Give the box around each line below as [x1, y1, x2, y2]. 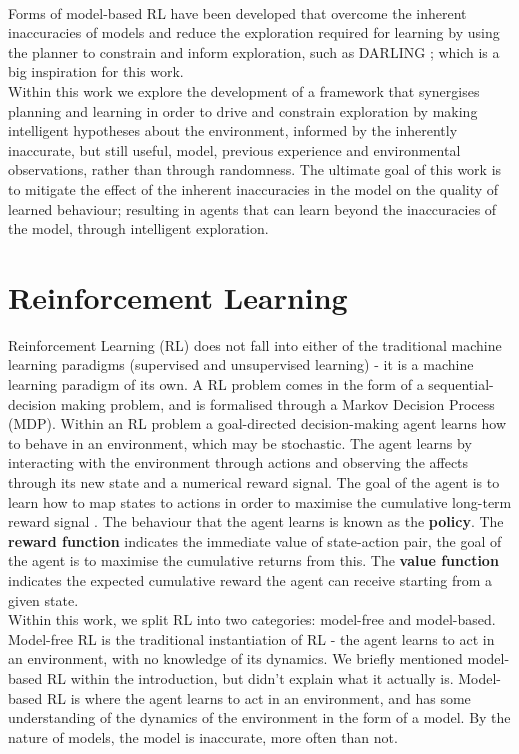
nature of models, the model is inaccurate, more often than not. [8, 726, 398, 747]
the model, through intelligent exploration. [8, 218, 269, 239]
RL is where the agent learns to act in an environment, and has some [46, 687, 471, 708]
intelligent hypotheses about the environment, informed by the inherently [8, 120, 458, 141]
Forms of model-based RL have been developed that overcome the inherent [8, 2, 467, 23]
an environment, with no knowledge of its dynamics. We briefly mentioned [8, 648, 463, 669]
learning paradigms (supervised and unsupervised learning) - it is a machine [8, 354, 474, 375]
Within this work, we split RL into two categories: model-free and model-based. [8, 609, 496, 630]
